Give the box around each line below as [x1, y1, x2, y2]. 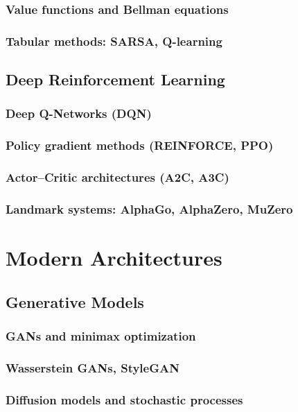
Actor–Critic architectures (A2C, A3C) [6, 169, 229, 186]
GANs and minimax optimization [6, 327, 196, 344]
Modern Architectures [6, 243, 222, 272]
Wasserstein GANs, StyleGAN [6, 359, 179, 376]
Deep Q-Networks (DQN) [6, 105, 152, 122]
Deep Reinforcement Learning [6, 69, 225, 90]
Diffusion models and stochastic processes [6, 390, 243, 408]
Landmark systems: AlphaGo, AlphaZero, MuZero [6, 200, 293, 217]
